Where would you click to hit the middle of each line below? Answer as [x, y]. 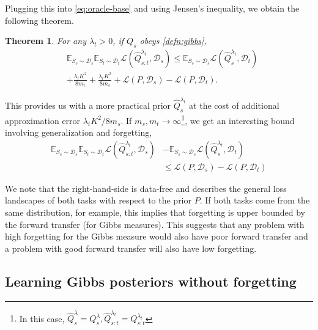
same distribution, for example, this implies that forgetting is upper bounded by [155, 212]
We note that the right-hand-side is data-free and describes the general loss [146, 188]
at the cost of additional [234, 105]
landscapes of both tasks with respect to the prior [98, 200]
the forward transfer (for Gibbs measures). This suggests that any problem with [155, 224]
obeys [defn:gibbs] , [173, 41]
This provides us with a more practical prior [88, 105]
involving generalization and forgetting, [79, 132]
